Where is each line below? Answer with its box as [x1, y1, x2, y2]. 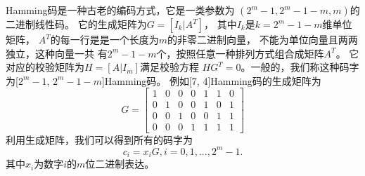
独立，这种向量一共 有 [6, 46, 108, 60]
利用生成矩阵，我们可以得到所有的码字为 [6, 132, 193, 147]
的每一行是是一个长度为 [50, 32, 159, 46]
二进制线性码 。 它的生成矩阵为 [6, 17, 147, 31]
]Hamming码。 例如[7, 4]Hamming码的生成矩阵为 [101, 73, 321, 88]
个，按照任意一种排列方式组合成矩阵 [156, 46, 324, 60]
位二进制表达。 [85, 156, 155, 171]
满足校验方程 [139, 60, 199, 74]
